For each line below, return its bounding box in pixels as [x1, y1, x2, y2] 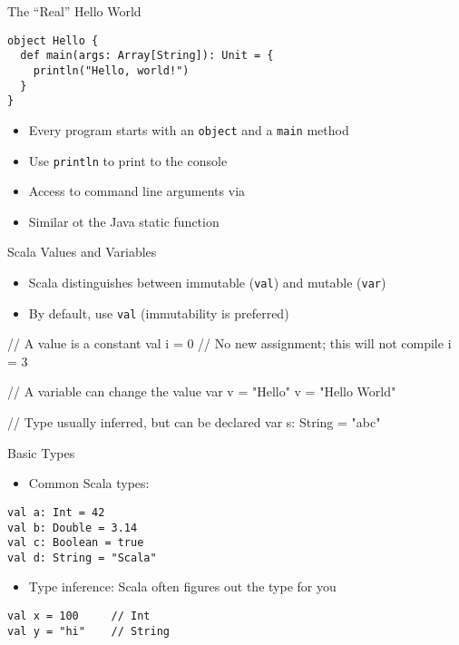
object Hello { [7, 34, 99, 47]
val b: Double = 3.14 [7, 521, 138, 534]
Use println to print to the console [28, 151, 228, 170]
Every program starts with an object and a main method [28, 120, 349, 139]
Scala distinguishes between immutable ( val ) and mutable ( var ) [28, 272, 386, 291]
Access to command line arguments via [28, 181, 246, 200]
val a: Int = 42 [7, 505, 105, 519]
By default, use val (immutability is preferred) [28, 303, 289, 322]
